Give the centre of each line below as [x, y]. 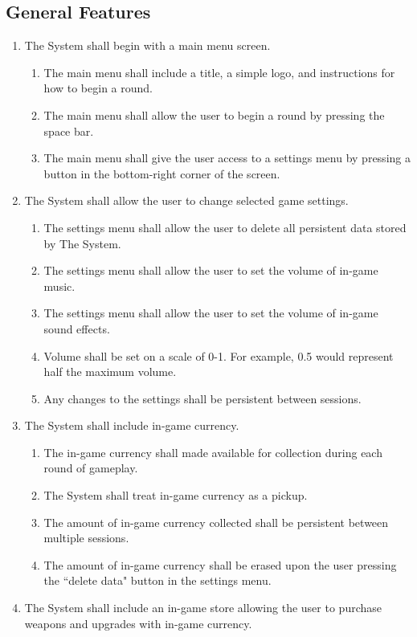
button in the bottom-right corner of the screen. [162, 173]
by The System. [82, 243]
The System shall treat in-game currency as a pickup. [176, 495]
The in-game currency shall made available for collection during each [213, 452]
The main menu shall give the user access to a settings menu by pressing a [227, 158]
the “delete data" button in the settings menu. [157, 580]
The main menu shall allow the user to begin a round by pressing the [214, 114]
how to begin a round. [98, 88]
